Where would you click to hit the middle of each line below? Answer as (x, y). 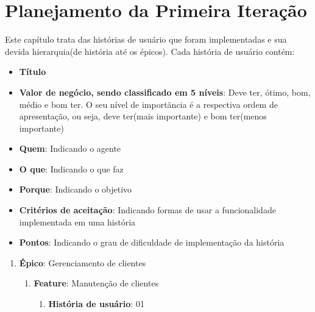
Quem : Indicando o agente (70, 148)
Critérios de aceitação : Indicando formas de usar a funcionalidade (147, 210)
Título (33, 72)
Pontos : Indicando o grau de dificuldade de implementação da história (152, 242)
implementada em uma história (77, 222)
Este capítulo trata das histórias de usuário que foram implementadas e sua (146, 39)
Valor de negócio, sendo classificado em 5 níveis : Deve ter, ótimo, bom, (165, 92)
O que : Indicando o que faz (71, 168)
